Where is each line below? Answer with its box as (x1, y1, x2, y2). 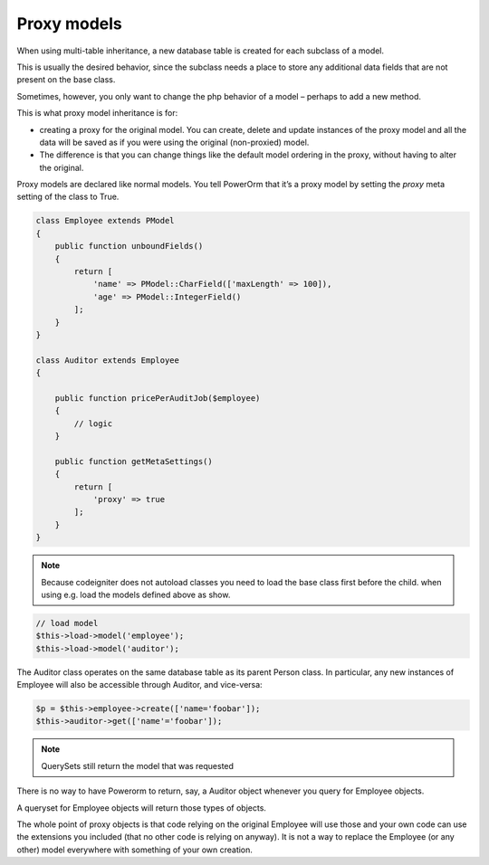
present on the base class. (16, 74, 116, 85)
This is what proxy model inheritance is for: (16, 108, 178, 119)
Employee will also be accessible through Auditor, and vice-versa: (16, 680, 263, 690)
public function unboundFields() (54, 241, 204, 252)
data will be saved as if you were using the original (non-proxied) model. (39, 137, 310, 147)
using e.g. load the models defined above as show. (41, 589, 231, 600)
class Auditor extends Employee (35, 355, 180, 366)
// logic (73, 418, 113, 429)
